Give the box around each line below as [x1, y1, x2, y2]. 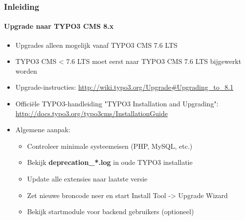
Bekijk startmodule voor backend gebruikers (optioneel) [27, 206, 194, 217]
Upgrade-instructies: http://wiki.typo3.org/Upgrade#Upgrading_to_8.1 [15, 82, 234, 92]
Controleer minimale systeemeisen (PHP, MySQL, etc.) [27, 140, 193, 151]
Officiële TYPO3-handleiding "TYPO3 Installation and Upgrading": [15, 99, 219, 109]
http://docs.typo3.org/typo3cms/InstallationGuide [15, 108, 168, 118]
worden [15, 65, 37, 76]
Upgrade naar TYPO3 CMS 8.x [4, 21, 114, 31]
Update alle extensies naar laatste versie [27, 173, 148, 183]
